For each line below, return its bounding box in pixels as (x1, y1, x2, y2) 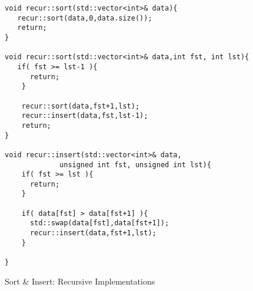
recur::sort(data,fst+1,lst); (21, 101, 140, 110)
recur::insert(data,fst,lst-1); (21, 111, 148, 120)
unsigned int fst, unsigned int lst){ (59, 160, 211, 169)
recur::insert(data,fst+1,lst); (29, 229, 157, 238)
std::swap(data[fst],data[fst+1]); (29, 219, 169, 228)
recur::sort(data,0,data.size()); (17, 13, 152, 22)
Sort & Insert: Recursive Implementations (5, 275, 155, 287)
